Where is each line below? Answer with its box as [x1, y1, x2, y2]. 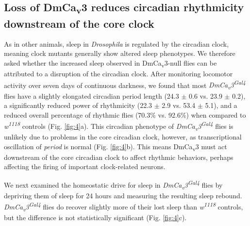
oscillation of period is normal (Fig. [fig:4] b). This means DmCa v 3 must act [4, 141, 227, 153]
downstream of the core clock [4, 16, 154, 31]
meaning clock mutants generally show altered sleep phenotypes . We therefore [4, 48, 235, 58]
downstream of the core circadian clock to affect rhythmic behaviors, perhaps [4, 152, 233, 162]
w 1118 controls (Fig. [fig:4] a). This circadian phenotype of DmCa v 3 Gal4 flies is [4, 120, 233, 132]
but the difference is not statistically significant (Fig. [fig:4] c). [4, 212, 187, 223]
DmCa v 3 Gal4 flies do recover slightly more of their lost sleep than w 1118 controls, [4, 200, 243, 213]
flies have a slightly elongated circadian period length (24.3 [4, 90, 179, 101]
